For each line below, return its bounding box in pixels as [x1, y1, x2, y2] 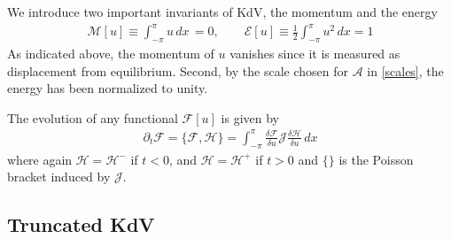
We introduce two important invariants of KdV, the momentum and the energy [7, 3, 438, 20]
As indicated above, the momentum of [7, 43, 214, 62]
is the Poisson [338, 150, 414, 168]
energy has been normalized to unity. [7, 79, 208, 97]
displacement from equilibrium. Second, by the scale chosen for [7, 61, 348, 80]
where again [7, 150, 73, 168]
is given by [221, 108, 279, 127]
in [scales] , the [367, 61, 444, 80]
